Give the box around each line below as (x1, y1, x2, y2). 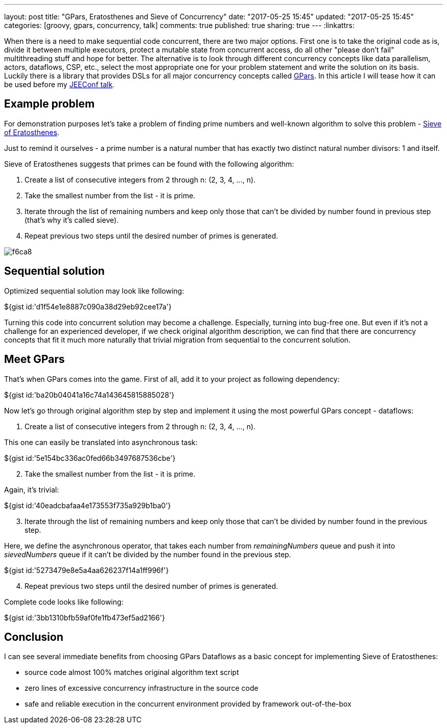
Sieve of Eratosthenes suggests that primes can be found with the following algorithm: (4, 159, 294, 168)
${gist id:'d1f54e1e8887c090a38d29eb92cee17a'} (4, 302, 172, 311)
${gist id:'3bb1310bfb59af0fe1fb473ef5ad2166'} (4, 613, 165, 622)
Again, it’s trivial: (4, 485, 59, 494)
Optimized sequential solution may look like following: (4, 286, 184, 295)
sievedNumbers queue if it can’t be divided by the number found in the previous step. (4, 550, 291, 559)
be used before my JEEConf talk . (4, 80, 115, 89)
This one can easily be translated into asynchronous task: (4, 437, 198, 447)
